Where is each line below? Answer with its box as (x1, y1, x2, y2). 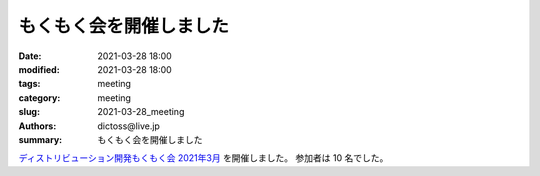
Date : (18, 50, 42, 62)
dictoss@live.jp (97, 120, 160, 132)
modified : (18, 63, 60, 75)
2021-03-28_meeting (97, 106, 185, 118)
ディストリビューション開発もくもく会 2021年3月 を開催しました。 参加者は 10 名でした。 (18, 152, 389, 164)
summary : (18, 133, 63, 145)
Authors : (18, 120, 57, 132)
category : (18, 91, 61, 104)
